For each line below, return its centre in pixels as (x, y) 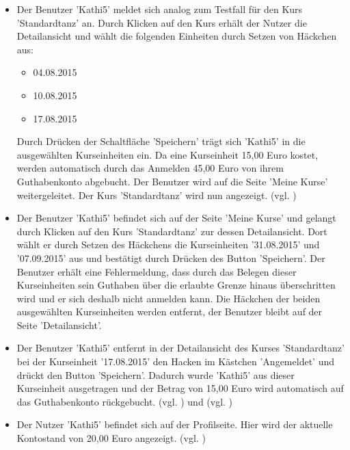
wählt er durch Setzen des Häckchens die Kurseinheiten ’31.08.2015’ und (168, 244)
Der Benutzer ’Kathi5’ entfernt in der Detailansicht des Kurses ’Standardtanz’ (180, 348)
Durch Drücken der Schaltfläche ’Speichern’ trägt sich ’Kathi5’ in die (161, 141)
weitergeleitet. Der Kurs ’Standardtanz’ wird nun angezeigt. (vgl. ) (157, 195)
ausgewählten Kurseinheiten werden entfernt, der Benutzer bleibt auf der (170, 312)
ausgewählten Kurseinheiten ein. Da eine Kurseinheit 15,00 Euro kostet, (167, 154)
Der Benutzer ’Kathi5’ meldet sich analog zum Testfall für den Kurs (160, 9)
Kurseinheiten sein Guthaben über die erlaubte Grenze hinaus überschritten (176, 285)
